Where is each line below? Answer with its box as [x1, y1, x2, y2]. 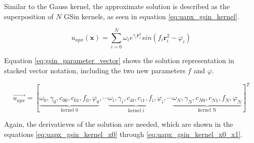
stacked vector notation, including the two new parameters [4, 65, 186, 75]
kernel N [197, 107, 217, 113]
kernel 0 [61, 107, 78, 113]
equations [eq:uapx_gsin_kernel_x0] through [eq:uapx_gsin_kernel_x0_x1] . [4, 129, 243, 139]
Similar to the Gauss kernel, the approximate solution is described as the [4, 1, 230, 11]
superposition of [4, 11, 54, 21]
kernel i [128, 108, 144, 113]
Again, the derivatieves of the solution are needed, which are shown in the [4, 119, 233, 129]
